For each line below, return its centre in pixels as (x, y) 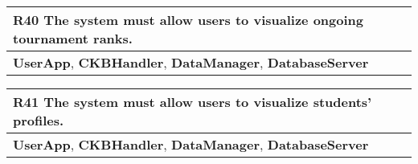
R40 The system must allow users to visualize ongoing (188, 20)
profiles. (39, 120)
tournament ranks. (73, 38)
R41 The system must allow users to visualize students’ (193, 102)
